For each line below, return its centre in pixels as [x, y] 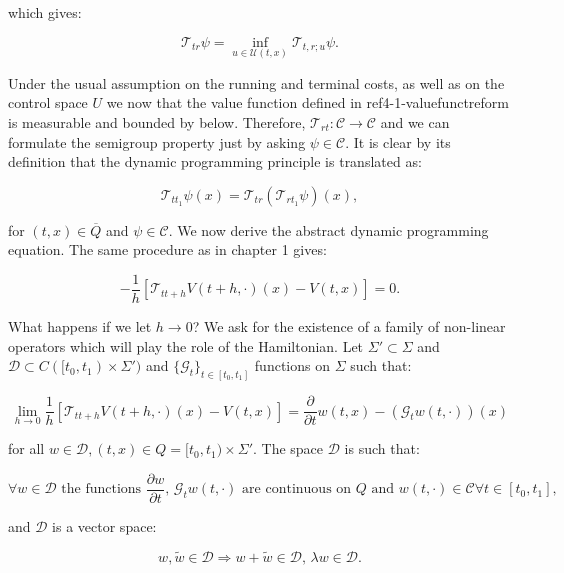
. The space [288, 448]
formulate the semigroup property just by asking [157, 141]
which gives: [45, 12]
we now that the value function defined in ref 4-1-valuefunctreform [307, 102]
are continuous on [297, 489]
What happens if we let [80, 326]
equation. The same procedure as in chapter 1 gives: [167, 249]
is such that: [382, 448]
